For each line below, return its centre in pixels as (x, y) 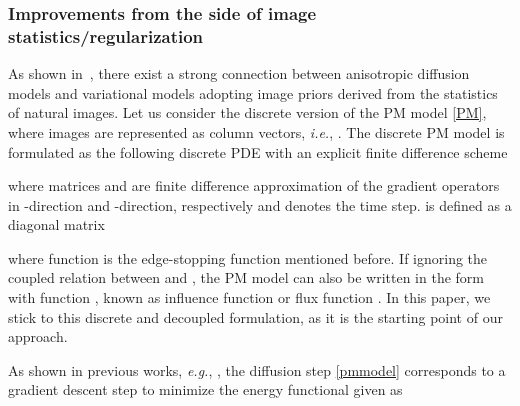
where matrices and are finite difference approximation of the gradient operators (254, 185)
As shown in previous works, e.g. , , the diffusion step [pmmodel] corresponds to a (257, 369)
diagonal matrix (56, 224)
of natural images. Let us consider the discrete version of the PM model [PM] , (247, 112)
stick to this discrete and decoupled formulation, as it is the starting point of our (255, 316)
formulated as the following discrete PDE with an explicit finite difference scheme (258, 151)
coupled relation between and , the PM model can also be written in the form (246, 277)
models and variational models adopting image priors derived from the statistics (253, 92)
